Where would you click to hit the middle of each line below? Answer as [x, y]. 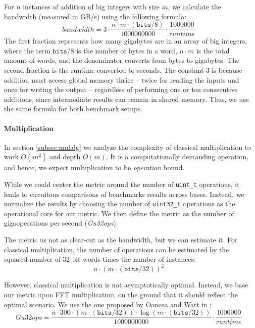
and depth [65, 157]
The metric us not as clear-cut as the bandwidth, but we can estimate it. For [121, 240]
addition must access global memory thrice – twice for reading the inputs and [122, 79]
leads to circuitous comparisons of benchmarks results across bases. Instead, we [124, 194]
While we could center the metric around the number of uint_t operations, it [122, 184]
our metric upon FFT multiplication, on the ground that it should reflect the [121, 294]
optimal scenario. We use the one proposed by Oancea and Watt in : [108, 304]
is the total [213, 50]
